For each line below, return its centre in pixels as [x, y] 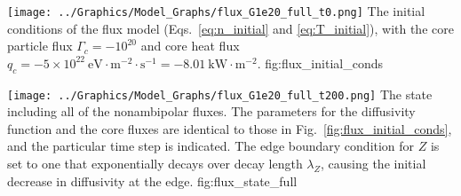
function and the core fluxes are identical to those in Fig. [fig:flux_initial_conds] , [230, 128]
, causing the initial [374, 164]
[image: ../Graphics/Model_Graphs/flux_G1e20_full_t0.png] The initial [216, 11]
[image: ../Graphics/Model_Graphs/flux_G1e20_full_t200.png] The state [220, 94]
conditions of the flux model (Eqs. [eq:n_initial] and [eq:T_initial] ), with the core [230, 28]
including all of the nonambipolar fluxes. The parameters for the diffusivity [211, 111]
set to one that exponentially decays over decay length [155, 164]
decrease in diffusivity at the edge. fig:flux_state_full [152, 180]
